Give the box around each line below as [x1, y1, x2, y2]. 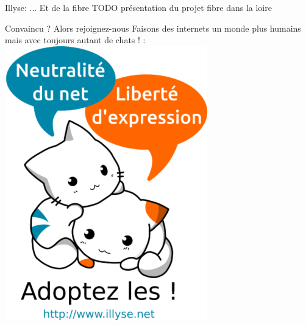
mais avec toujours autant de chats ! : [5, 33, 146, 46]
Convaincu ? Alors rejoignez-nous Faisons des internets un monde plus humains [5, 21, 301, 34]
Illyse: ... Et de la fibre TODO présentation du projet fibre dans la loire [5, 1, 272, 13]
